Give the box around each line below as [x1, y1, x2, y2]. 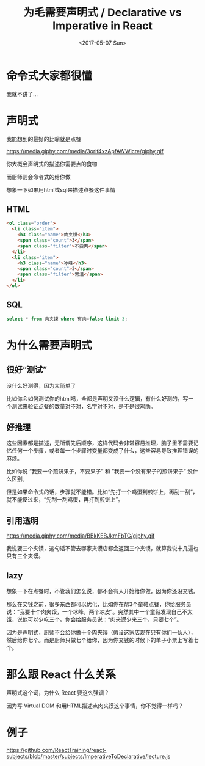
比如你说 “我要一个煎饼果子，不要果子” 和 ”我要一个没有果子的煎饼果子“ [6, 468, 186, 475]
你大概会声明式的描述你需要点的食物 [6, 160, 98, 167]
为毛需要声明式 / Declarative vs [23, 5, 182, 20]
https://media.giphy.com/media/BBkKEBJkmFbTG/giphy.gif [6, 532, 155, 539]
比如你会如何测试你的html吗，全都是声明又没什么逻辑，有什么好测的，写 [6, 395, 189, 402]
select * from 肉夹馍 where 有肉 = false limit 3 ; [6, 316, 128, 322]
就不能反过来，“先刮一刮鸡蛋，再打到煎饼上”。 [6, 496, 124, 503]
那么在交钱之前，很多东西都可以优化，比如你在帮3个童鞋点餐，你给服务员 [6, 600, 192, 608]
